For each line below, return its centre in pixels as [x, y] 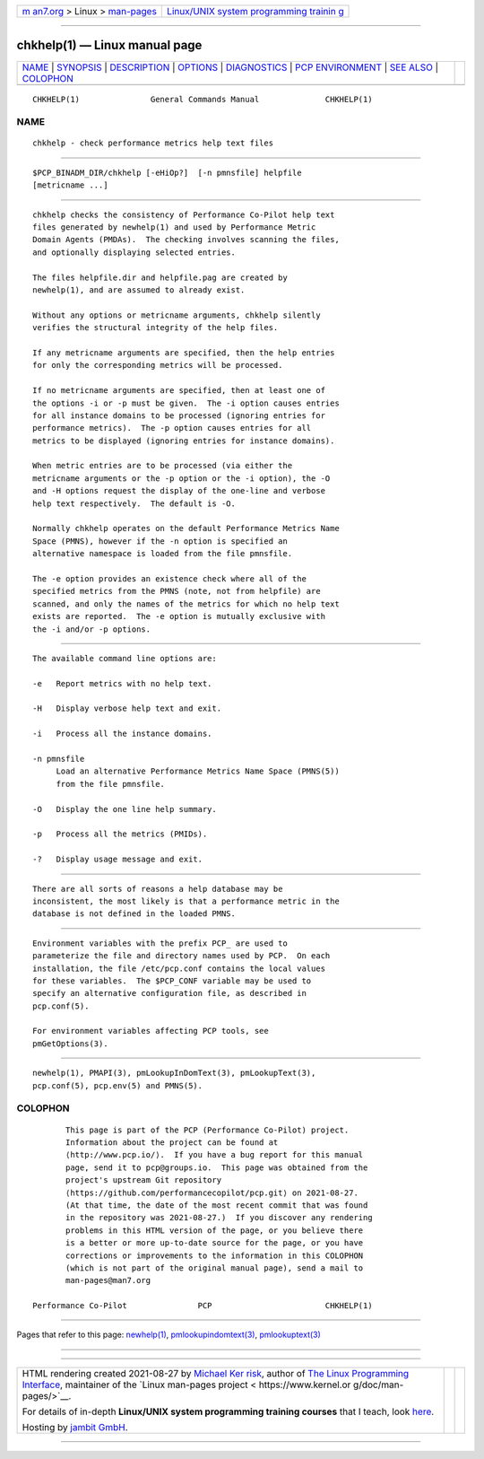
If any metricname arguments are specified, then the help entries [184, 353]
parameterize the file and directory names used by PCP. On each [181, 956]
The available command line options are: [125, 658]
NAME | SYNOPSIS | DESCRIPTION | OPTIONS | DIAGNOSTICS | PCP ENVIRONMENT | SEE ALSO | [230, 67]
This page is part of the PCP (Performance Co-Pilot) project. [207, 1130]
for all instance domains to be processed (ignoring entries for [179, 415]
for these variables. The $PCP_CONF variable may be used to [172, 981]
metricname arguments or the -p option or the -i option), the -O [181, 478]
